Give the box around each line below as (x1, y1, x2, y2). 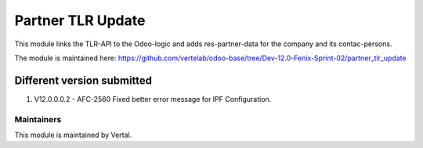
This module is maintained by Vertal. (14, 130, 132, 139)
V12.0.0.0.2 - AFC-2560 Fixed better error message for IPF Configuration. (34, 94, 272, 103)
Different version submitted (14, 74, 153, 87)
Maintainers (14, 114, 62, 125)
